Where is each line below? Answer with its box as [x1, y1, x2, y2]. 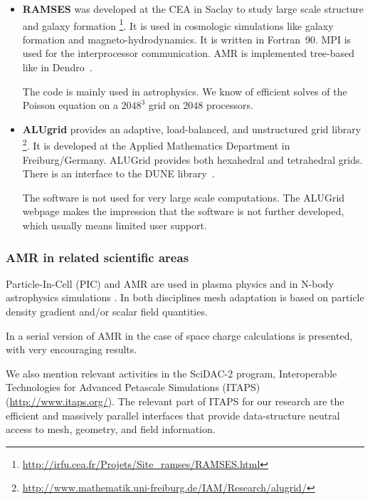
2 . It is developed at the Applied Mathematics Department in [22, 136, 290, 153]
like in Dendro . [22, 60, 92, 75]
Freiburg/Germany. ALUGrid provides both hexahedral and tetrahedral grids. [22, 152, 363, 167]
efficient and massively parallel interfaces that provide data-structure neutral [6, 407, 340, 422]
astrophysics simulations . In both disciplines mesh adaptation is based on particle [6, 290, 364, 305]
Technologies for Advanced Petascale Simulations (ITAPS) [6, 380, 260, 395]
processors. [206, 98, 253, 113]
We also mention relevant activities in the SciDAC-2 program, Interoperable [6, 365, 337, 380]
